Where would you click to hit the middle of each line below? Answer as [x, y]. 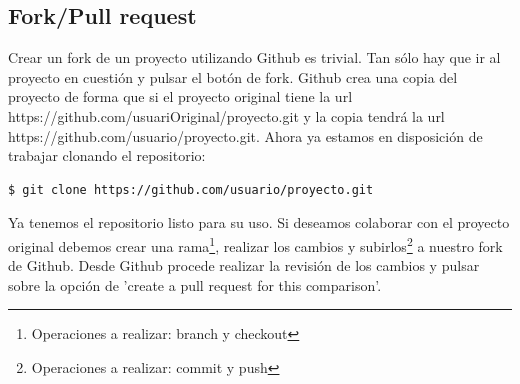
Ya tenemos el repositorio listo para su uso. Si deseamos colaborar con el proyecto [259, 222]
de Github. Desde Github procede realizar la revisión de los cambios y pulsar [244, 265]
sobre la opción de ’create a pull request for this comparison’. [195, 284]
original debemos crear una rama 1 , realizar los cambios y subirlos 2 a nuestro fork [255, 244]
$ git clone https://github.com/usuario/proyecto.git [191, 189]
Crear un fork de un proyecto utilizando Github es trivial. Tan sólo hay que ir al [254, 57]
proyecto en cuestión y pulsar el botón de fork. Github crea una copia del [233, 76]
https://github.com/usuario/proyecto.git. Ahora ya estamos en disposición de [245, 135]
